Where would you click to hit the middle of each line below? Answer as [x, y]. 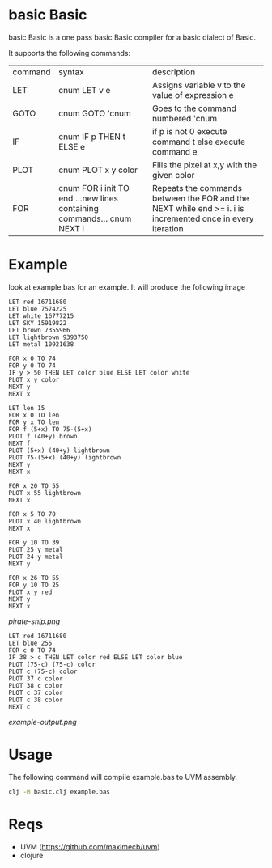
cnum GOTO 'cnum [95, 113]
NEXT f [19, 443]
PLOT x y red [30, 592]
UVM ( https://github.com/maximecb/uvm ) [90, 846]
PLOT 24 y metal [36, 557]
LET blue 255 [30, 643]
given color [174, 175]
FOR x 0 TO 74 [32, 358]
